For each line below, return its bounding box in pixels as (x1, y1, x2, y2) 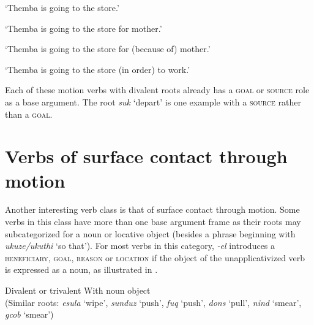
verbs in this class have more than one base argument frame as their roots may (5, 215, 301, 228)
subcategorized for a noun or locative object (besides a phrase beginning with (5, 227, 296, 240)
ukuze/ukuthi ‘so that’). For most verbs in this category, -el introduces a (5, 239, 275, 252)
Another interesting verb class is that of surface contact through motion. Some (5, 203, 300, 216)
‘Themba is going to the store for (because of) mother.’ (5, 42, 211, 55)
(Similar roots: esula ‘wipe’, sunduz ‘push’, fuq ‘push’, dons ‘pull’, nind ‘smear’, (5, 296, 302, 308)
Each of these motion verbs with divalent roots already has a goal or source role (5, 83, 310, 96)
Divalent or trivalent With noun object (5, 284, 151, 297)
